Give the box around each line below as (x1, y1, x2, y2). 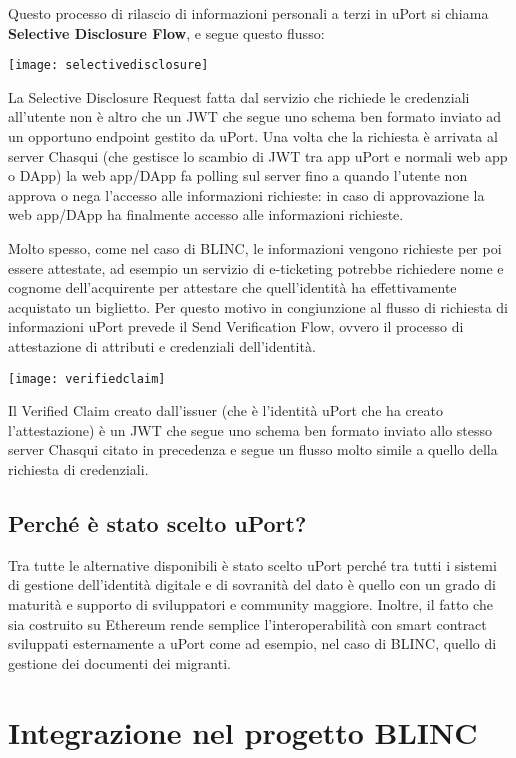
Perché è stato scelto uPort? (8, 507, 307, 538)
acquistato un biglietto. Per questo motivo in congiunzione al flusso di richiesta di (8, 296, 509, 317)
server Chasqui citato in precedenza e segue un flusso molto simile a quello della (8, 439, 498, 460)
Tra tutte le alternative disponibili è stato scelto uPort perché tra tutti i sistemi (8, 554, 497, 575)
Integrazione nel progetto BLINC (8, 711, 478, 752)
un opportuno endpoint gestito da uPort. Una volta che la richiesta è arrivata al (8, 126, 498, 147)
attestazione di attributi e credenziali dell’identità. (8, 335, 316, 356)
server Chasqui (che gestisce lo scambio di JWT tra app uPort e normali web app (8, 145, 508, 166)
